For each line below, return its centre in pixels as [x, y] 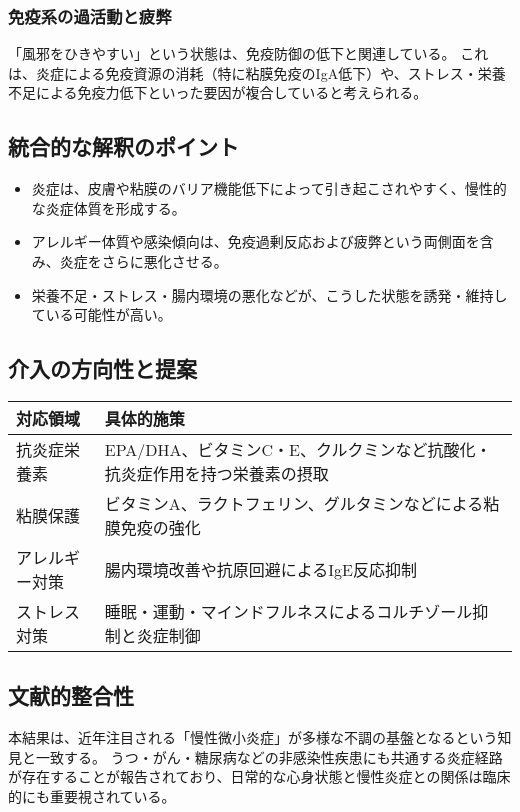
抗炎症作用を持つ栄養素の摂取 [216, 473]
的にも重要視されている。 [92, 795]
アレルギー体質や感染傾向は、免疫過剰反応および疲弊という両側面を [255, 241]
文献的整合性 [71, 695]
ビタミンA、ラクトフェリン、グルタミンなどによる [294, 503]
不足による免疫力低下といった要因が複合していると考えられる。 [218, 92]
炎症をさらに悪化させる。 [143, 260]
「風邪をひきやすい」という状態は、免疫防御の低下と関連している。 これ [248, 53]
